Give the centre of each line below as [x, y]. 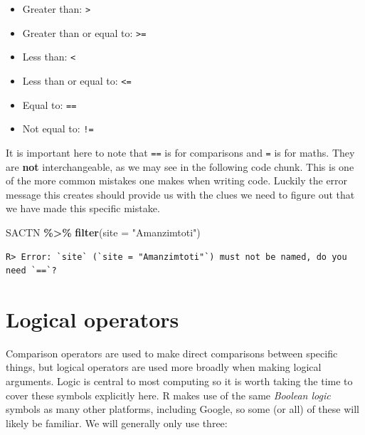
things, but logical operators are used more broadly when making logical [164, 367]
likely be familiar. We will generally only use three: [117, 423]
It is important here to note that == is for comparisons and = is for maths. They [180, 152]
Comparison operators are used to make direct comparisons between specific [172, 353]
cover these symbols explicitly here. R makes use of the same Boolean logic [168, 395]
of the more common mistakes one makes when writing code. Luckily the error [177, 180]
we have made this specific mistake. [83, 208]
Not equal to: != [58, 129]
